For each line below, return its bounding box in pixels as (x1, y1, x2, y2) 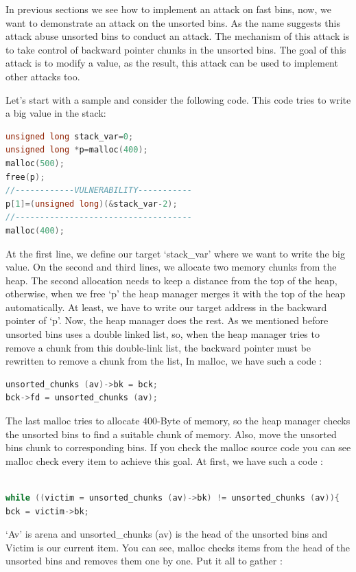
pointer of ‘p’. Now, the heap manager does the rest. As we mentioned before (5, 313, 329, 328)
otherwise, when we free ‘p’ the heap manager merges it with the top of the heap (5, 286, 346, 301)
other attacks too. (5, 69, 80, 83)
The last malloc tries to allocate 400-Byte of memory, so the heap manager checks (5, 413, 351, 428)
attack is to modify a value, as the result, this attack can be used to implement (5, 56, 338, 70)
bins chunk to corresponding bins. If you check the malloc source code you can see (5, 440, 351, 455)
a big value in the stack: (5, 106, 106, 120)
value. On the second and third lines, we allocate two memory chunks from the (5, 260, 337, 274)
